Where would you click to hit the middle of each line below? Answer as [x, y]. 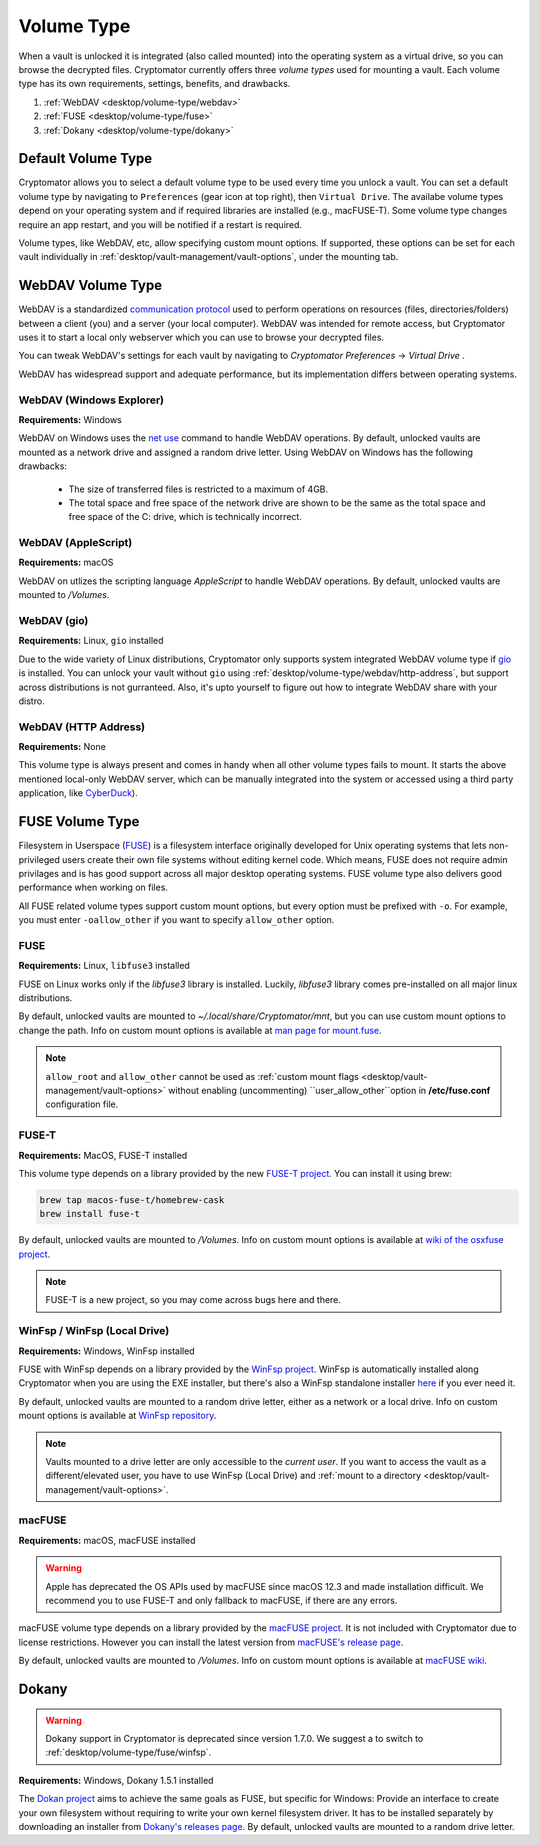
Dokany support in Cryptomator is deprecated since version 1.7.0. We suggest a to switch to [234, 1738]
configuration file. [82, 1104]
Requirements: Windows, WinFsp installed [106, 1351]
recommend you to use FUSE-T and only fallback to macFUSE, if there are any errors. [221, 1601]
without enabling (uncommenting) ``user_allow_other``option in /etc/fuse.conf [329, 1090]
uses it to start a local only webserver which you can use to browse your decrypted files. [201, 337]
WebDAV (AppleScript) [75, 543]
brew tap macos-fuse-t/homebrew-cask [132, 1199]
